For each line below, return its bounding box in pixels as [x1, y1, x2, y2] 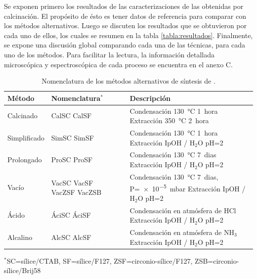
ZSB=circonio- [195, 255, 239, 266]
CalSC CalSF [51, 110, 92, 121]
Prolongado [7, 154, 42, 165]
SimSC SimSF [51, 132, 94, 142]
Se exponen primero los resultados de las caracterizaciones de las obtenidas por [4, 1, 244, 11]
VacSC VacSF [51, 177, 93, 187]
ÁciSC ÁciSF [51, 210, 91, 220]
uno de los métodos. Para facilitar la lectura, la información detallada [4, 49, 214, 59]
